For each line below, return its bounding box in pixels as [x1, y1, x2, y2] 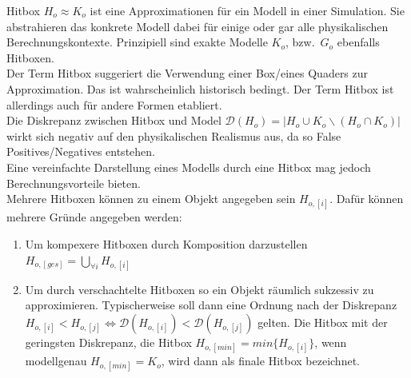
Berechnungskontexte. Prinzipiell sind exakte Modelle [6, 34, 268, 50]
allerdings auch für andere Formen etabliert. [6, 96, 222, 113]
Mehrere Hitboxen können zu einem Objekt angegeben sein [6, 190, 296, 207]
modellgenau [25, 352, 87, 369]
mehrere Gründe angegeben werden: [6, 209, 182, 225]
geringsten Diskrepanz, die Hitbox [25, 333, 192, 350]
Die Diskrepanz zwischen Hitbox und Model [6, 112, 221, 129]
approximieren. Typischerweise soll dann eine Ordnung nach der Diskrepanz [25, 296, 397, 313]
